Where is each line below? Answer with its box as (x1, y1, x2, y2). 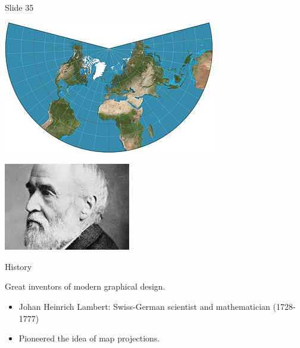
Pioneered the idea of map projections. (18, 332, 160, 344)
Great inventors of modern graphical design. (5, 280, 165, 293)
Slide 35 (5, 1, 34, 13)
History (5, 260, 32, 272)
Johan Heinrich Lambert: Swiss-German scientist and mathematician (18, 300, 270, 312)
